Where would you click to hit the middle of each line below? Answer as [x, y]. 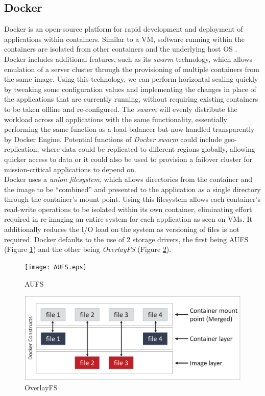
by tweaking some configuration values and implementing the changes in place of [130, 89]
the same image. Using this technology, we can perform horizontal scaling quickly [131, 79]
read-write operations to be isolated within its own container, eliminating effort [128, 209]
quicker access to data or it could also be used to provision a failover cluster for [128, 159]
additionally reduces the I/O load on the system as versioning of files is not [122, 229]
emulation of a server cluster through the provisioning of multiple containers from [132, 69]
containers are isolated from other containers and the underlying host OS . [121, 49]
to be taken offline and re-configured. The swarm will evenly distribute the [121, 109]
